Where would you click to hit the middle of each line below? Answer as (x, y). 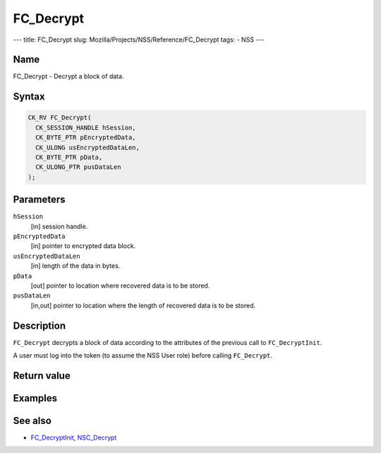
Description (40, 325)
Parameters (39, 200)
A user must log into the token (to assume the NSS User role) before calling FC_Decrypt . (143, 355)
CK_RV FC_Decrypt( (60, 118)
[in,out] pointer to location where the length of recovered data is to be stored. (143, 305)
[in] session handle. (59, 226)
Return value (42, 376)
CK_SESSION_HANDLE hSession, (86, 128)
